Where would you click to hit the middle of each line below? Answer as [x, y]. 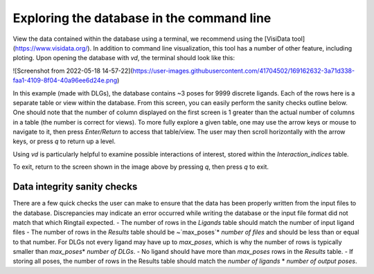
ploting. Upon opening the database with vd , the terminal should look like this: [124, 58]
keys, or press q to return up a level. [64, 141]
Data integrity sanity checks [75, 187]
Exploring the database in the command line [142, 18]
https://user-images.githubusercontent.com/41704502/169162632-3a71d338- [244, 71]
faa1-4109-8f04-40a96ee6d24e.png [65, 80]
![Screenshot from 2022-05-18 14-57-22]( [73, 71]
